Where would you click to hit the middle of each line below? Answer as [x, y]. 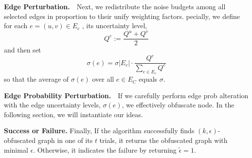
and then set [23, 50]
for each [16, 26]
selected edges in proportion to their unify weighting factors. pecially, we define [122, 16]
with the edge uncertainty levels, [52, 105]
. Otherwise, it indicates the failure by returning [105, 149]
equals [148, 79]
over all [103, 79]
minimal [16, 149]
